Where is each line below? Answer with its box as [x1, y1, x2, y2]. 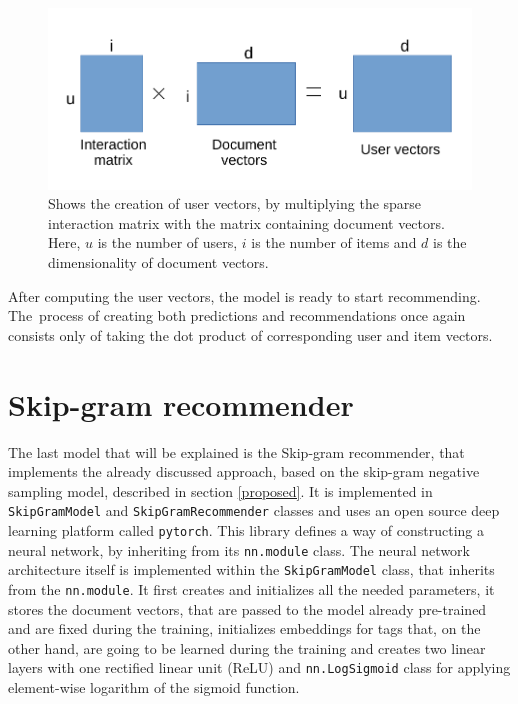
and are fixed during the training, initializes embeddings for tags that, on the [8, 618, 481, 639]
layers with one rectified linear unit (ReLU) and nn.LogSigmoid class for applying [8, 657, 511, 678]
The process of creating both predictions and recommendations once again [8, 305, 466, 326]
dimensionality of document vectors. [48, 252, 269, 273]
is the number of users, [97, 232, 238, 253]
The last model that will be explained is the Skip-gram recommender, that [8, 441, 465, 462]
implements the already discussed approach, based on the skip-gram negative [8, 461, 480, 482]
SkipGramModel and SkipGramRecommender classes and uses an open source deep [8, 500, 500, 521]
